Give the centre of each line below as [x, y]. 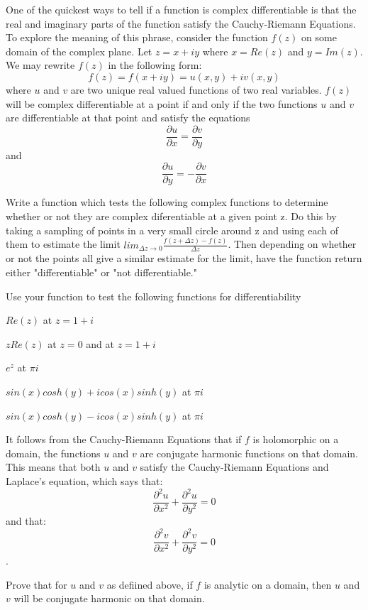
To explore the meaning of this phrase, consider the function [137, 37]
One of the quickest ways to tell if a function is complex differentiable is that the [181, 9]
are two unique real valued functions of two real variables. [196, 89]
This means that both [53, 467]
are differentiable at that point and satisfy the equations [128, 118]
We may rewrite [40, 65]
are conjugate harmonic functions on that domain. [249, 453]
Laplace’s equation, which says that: [84, 480]
